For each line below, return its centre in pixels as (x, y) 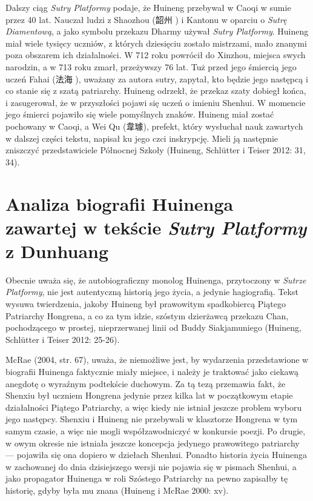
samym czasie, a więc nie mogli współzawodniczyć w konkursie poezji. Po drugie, (156, 430)
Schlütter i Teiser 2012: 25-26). (63, 339)
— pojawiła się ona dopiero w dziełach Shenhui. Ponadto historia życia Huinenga (156, 455)
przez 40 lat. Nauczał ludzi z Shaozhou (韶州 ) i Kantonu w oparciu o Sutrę (146, 19)
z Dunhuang (57, 250)
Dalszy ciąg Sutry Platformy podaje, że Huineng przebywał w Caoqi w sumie (148, 7)
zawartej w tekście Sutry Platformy (156, 227)
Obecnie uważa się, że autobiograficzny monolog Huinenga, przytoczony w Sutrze (156, 280)
